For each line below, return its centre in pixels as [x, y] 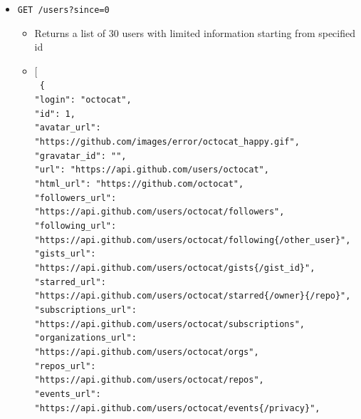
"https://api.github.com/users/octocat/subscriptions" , [170, 324]
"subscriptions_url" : [85, 310]
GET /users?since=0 [63, 10]
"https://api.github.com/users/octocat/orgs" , [147, 352]
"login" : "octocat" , [83, 100]
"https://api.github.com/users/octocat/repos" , [149, 380]
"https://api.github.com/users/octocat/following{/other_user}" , [193, 240]
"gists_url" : [65, 254]
